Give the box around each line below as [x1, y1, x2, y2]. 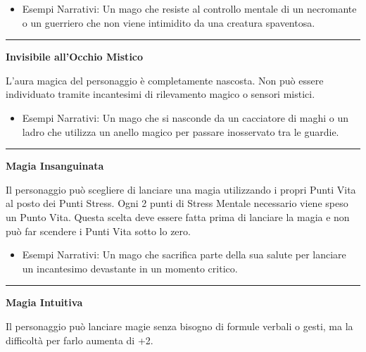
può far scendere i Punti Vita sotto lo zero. [6, 223, 191, 238]
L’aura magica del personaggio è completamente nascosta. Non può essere [6, 73, 324, 87]
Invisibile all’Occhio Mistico [6, 49, 144, 64]
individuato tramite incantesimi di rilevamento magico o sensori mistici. [6, 87, 315, 101]
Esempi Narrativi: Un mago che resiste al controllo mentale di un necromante [22, 1, 357, 15]
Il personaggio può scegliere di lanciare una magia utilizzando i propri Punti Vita [6, 182, 356, 196]
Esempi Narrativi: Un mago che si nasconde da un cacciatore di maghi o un [22, 110, 349, 125]
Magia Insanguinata [6, 158, 104, 173]
